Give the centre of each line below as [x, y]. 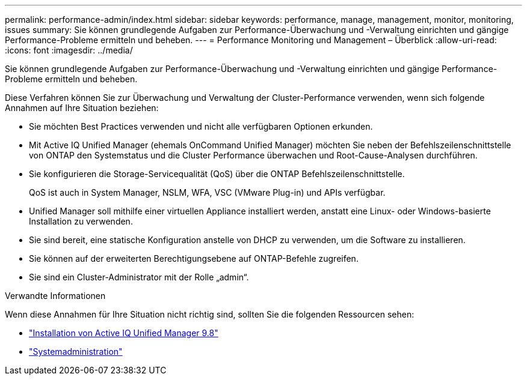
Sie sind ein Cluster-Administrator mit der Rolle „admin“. [139, 277]
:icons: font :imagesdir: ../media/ [69, 50]
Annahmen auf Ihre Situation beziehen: [82, 108]
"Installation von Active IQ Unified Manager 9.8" [124, 333]
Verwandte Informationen [55, 296]
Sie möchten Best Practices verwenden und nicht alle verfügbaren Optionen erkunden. [201, 126]
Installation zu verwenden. [81, 221]
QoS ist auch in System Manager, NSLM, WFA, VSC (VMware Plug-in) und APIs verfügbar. [207, 192]
